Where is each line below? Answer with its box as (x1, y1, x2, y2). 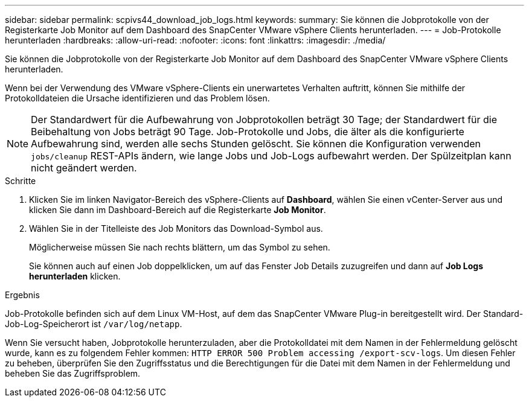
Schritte (5, 176, 36, 186)
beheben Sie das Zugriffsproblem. (5, 368, 141, 378)
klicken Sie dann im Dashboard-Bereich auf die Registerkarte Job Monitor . (29, 205, 326, 215)
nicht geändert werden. (31, 162, 137, 174)
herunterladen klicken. (29, 271, 121, 281)
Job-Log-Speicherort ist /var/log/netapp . (5, 319, 182, 329)
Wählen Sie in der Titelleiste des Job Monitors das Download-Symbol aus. (29, 223, 323, 234)
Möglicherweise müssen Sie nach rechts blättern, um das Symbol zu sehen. (29, 242, 330, 252)
